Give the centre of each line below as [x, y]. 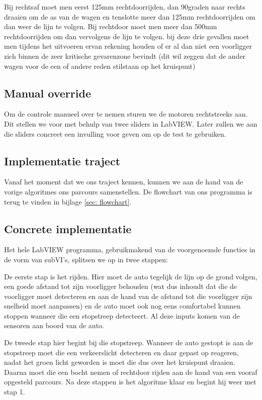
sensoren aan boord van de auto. [54, 325]
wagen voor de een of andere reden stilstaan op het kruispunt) [100, 66]
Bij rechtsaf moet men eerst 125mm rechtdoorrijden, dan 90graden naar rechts [125, 7]
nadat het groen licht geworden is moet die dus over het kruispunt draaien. [120, 362]
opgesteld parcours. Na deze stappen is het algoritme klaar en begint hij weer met [130, 382]
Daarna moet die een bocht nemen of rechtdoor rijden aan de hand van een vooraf [131, 372]
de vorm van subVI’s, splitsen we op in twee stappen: [86, 259]
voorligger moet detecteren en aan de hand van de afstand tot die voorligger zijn [128, 296]
